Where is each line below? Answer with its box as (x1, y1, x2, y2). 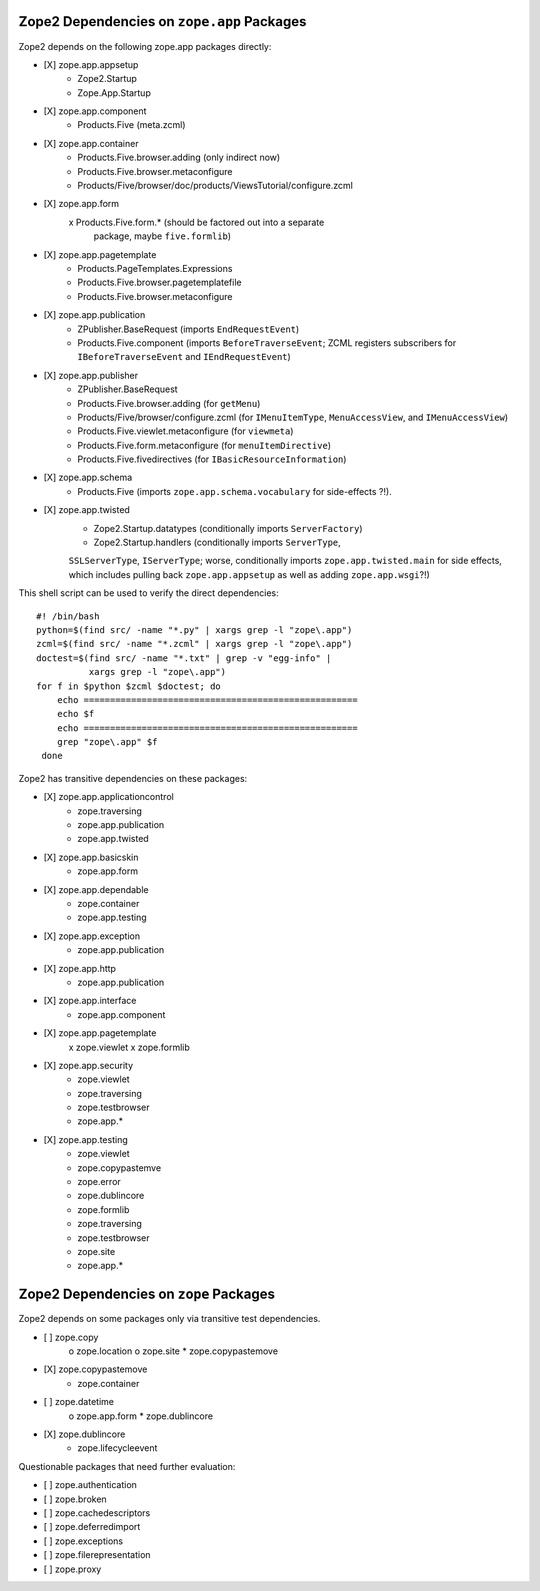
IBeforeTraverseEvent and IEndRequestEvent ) (77, 351, 292, 363)
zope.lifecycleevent (77, 1442, 158, 1454)
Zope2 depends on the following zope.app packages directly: (18, 40, 272, 52)
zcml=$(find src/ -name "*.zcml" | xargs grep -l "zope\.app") (36, 638, 353, 650)
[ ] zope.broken (43, 1493, 107, 1505)
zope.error (77, 1176, 122, 1188)
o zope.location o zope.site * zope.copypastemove (68, 1345, 279, 1357)
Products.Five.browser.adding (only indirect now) (77, 151, 281, 164)
